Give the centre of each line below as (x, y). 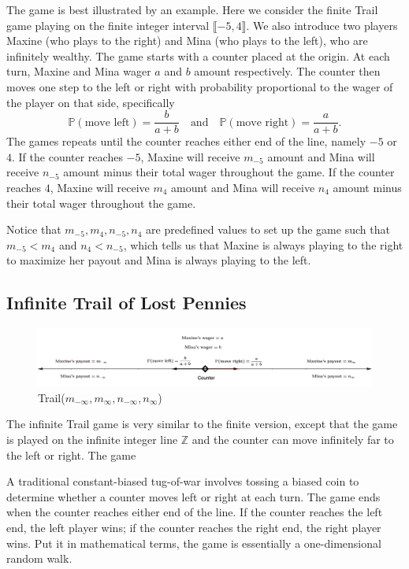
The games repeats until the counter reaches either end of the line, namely (186, 141)
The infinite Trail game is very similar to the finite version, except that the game (202, 424)
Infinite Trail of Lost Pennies (126, 303)
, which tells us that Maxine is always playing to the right (263, 244)
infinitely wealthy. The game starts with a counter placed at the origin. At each (198, 55)
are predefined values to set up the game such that (268, 229)
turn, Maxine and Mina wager (79, 71)
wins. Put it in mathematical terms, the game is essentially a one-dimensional (194, 543)
